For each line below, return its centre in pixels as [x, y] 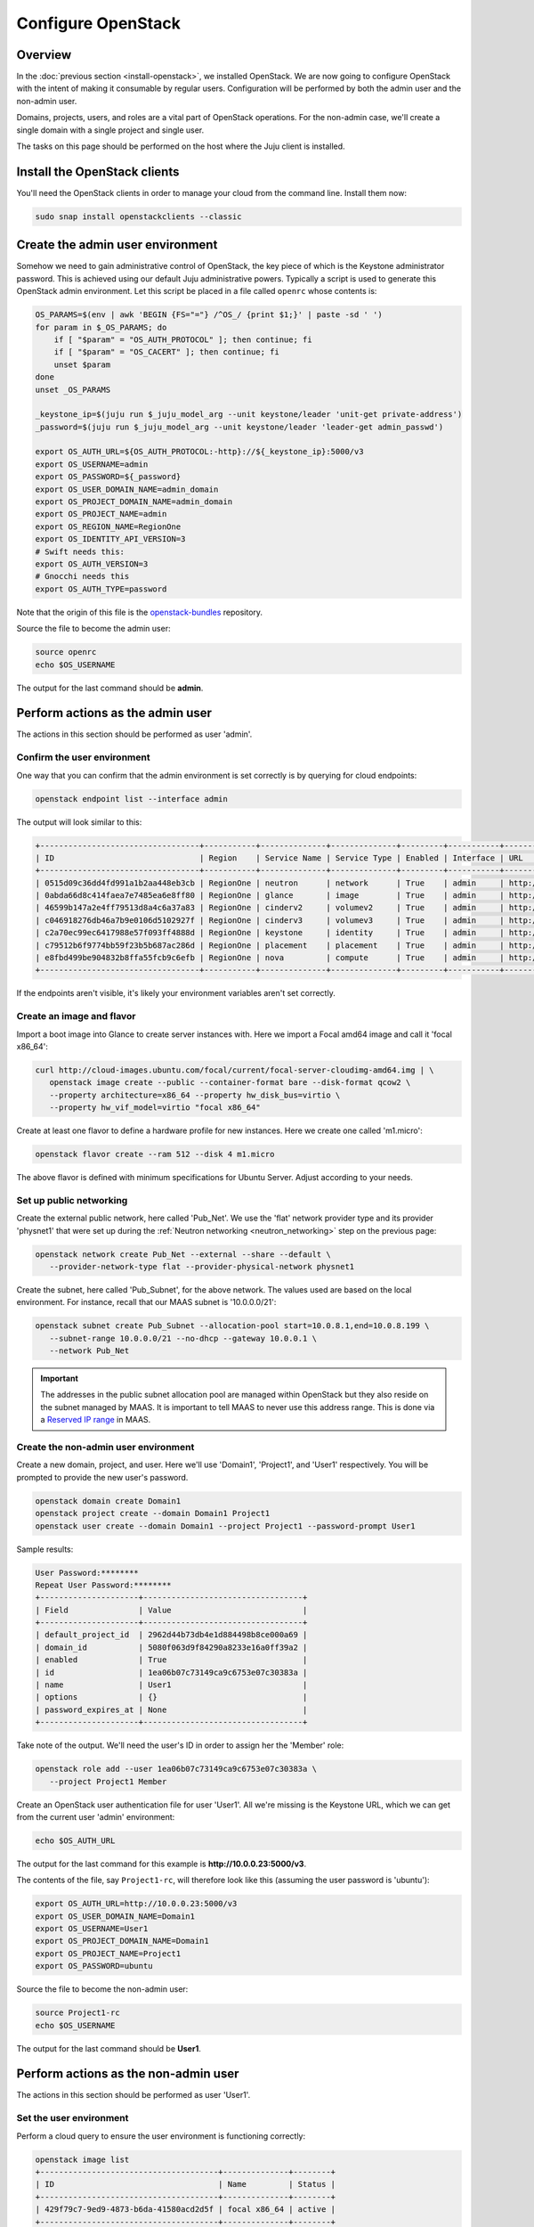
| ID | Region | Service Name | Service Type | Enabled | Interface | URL [279, 858]
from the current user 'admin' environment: [96, 1816]
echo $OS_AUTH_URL [75, 1840]
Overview [44, 55]
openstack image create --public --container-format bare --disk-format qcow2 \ [230, 1083]
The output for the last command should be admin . [110, 688]
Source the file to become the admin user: [93, 629]
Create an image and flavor [76, 1016]
